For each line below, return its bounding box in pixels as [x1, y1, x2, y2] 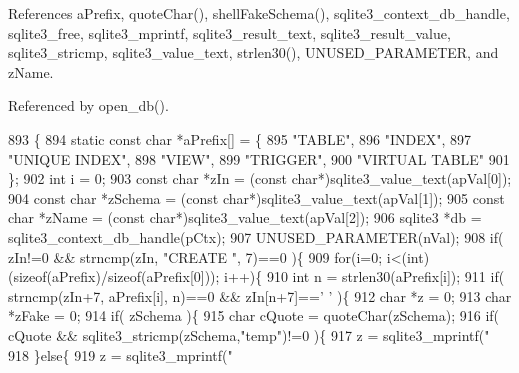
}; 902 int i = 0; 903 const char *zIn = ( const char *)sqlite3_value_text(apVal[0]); [8, 168, 512, 189]
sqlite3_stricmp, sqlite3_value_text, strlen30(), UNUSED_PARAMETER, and [8, 42, 499, 63]
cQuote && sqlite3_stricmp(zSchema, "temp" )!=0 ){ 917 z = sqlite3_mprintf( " [8, 324, 490, 345]
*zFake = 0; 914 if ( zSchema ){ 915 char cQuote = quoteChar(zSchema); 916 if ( [8, 305, 500, 326]
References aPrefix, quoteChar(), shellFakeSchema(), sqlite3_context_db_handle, [8, 3, 510, 23]
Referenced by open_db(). [8, 95, 169, 116]
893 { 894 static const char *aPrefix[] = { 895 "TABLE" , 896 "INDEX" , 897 [8, 128, 472, 149]
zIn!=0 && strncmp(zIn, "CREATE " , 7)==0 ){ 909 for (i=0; [8, 246, 383, 267]
